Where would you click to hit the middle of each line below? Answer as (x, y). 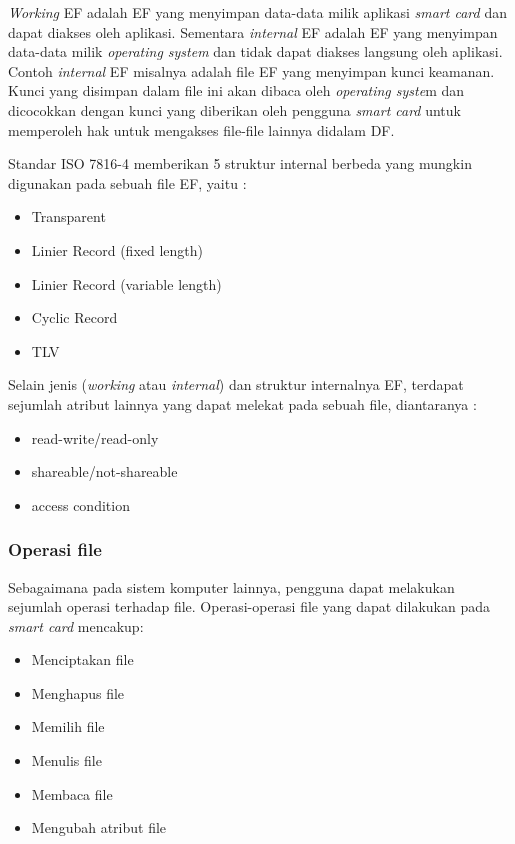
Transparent (68, 216)
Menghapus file (78, 692)
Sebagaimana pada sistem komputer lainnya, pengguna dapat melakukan (231, 586)
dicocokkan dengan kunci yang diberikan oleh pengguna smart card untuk (234, 109)
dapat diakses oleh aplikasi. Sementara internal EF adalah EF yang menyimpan (253, 31)
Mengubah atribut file (99, 827)
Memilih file (68, 726)
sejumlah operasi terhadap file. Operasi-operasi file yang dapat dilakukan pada (249, 606)
